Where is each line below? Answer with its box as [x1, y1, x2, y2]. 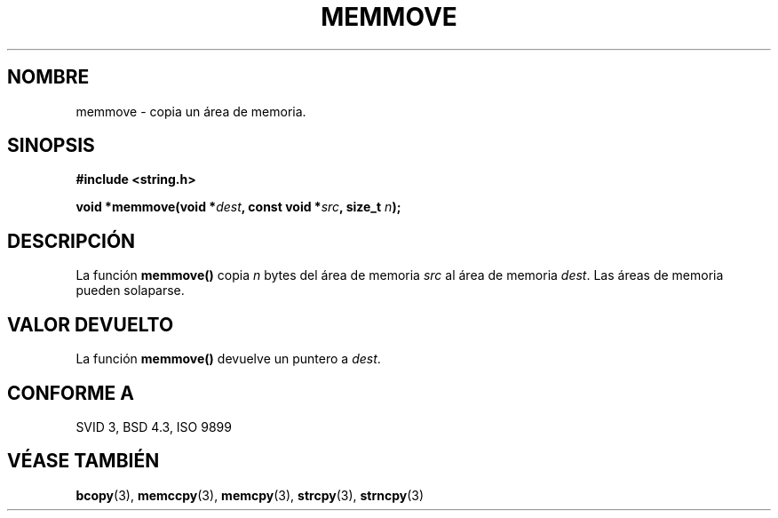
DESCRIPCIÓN [7, 229, 136, 252]
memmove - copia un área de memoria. [75, 103, 306, 119]
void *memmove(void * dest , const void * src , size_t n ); [75, 199, 401, 215]
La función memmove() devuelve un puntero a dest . [75, 351, 381, 367]
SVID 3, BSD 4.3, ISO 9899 [75, 418, 232, 434]
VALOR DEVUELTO [7, 313, 174, 336]
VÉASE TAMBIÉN [7, 450, 160, 473]
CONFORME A [7, 381, 134, 404]
